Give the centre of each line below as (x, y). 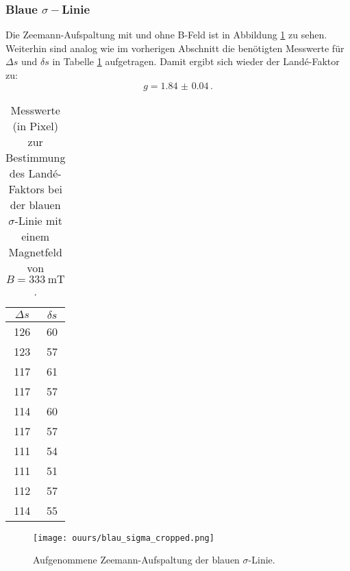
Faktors (26, 189)
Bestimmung (36, 157)
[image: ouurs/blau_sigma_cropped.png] (124, 538)
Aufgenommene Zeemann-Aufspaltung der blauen (136, 560)
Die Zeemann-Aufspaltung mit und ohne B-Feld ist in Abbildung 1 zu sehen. (166, 35)
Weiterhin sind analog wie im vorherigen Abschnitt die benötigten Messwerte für (175, 48)
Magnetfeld (35, 252)
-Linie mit (39, 220)
